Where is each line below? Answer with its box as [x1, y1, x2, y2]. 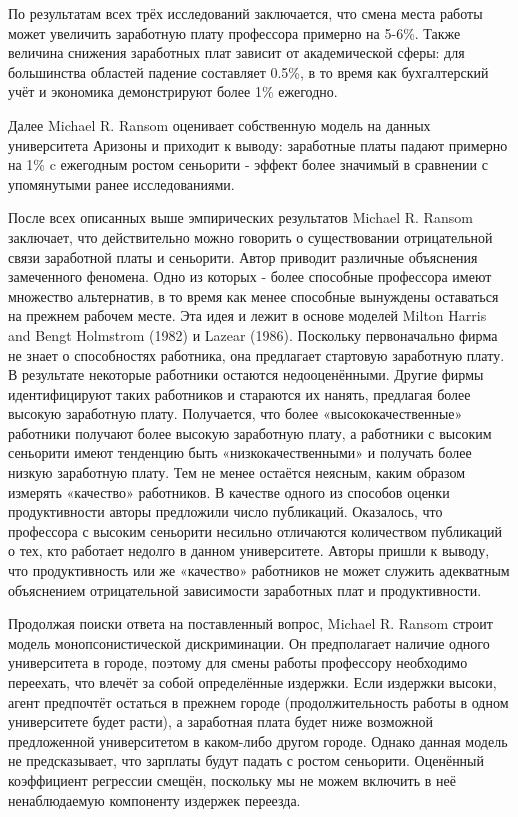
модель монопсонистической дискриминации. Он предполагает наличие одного [8, 632, 490, 653]
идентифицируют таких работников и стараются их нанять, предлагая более [8, 383, 471, 404]
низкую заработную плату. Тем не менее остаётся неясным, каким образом [8, 462, 466, 483]
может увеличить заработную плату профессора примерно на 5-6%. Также [8, 22, 461, 43]
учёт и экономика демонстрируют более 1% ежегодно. [8, 81, 338, 102]
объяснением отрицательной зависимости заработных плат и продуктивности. [8, 579, 482, 600]
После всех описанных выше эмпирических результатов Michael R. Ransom [8, 207, 473, 228]
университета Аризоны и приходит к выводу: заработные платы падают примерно [8, 134, 508, 155]
